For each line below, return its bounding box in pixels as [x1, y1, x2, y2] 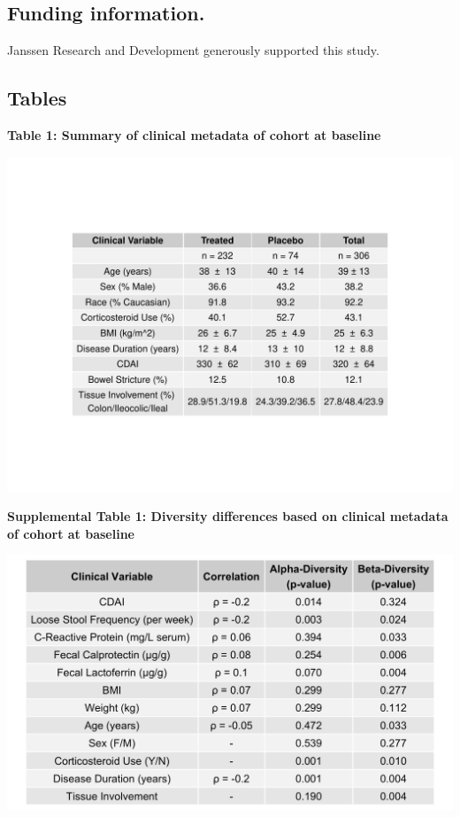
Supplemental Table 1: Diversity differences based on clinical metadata [7, 507, 448, 525]
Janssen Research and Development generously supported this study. [7, 41, 379, 59]
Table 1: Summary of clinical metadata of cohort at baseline [7, 126, 381, 144]
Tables [7, 84, 67, 112]
